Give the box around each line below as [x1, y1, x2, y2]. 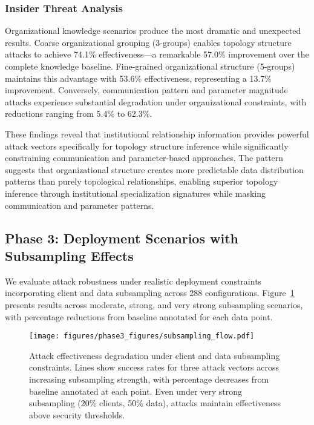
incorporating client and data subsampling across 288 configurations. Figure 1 [5, 286, 295, 299]
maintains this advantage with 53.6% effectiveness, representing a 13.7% [5, 71, 272, 84]
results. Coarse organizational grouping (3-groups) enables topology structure [5, 36, 292, 48]
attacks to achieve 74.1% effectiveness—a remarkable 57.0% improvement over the [5, 48, 309, 61]
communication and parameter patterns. [5, 199, 154, 211]
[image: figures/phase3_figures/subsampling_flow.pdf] [29, 332, 255, 341]
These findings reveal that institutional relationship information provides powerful [5, 127, 309, 140]
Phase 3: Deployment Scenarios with [5, 228, 238, 247]
